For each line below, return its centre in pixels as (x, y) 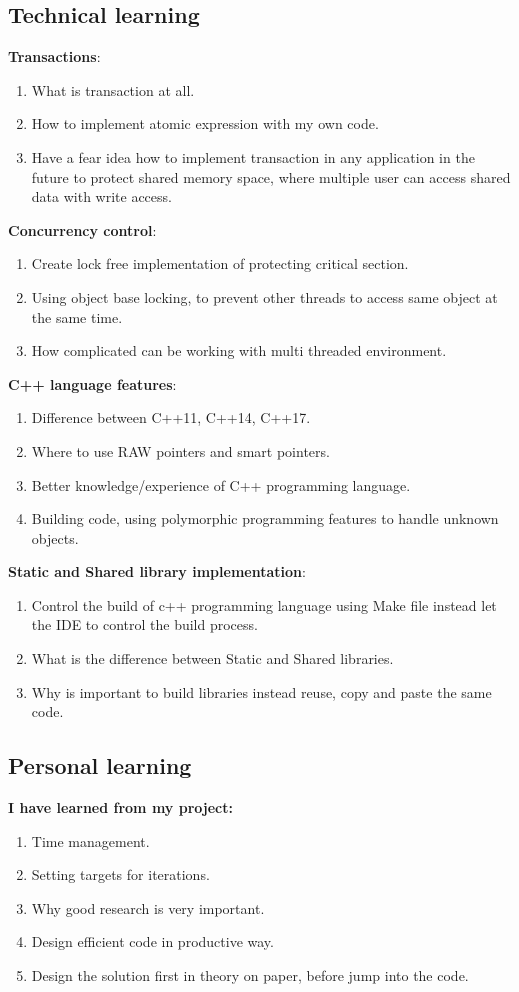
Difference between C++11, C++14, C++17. (171, 417)
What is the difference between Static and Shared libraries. (212, 658)
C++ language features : (92, 383)
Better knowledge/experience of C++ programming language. (221, 484)
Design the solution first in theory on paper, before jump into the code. (250, 975)
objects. (55, 537)
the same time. (77, 316)
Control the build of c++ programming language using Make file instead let (264, 604)
